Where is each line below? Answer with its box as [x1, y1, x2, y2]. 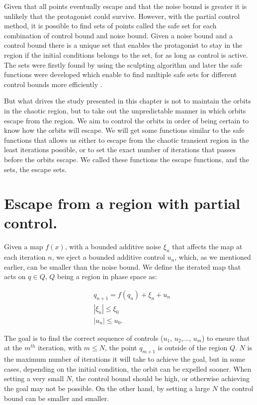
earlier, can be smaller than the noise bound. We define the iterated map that [4, 261, 241, 272]
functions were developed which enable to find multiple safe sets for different [4, 69, 237, 80]
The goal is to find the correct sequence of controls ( [4, 332, 164, 343]
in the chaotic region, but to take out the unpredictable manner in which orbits [4, 105, 246, 115]
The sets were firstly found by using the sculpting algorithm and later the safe [4, 59, 242, 70]
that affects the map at [172, 241, 243, 252]
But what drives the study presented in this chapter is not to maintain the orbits [4, 96, 251, 106]
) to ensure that [201, 332, 250, 343]
